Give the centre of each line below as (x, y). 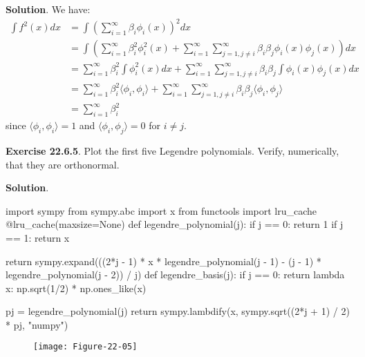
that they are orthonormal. (63, 164)
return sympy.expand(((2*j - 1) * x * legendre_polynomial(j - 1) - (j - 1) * (163, 261)
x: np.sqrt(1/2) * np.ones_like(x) (76, 288)
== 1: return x (38, 237)
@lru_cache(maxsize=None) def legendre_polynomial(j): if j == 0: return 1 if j (175, 224)
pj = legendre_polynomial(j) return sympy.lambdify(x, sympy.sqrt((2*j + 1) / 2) (178, 311)
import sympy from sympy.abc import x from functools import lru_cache (161, 210)
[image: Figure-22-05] (85, 347)
